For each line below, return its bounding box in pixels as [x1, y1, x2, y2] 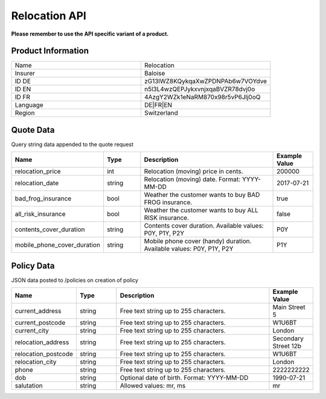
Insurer [14, 69, 36, 78]
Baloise [144, 69, 165, 78]
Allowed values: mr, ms [120, 381, 186, 390]
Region [14, 109, 35, 117]
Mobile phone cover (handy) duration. [144, 237, 252, 246]
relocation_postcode [14, 350, 74, 359]
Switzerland [144, 109, 178, 117]
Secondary [272, 334, 304, 343]
